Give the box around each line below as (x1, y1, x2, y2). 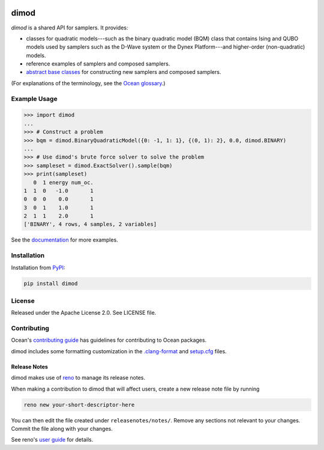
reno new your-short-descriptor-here (23, 401, 135, 408)
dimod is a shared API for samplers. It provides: (11, 24, 128, 31)
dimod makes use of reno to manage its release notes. (11, 374, 146, 382)
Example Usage (11, 94, 58, 103)
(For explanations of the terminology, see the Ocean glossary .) (11, 79, 166, 87)
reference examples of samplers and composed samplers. (26, 60, 170, 67)
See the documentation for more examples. (11, 236, 118, 243)
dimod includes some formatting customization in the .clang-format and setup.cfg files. (11, 347, 227, 354)
